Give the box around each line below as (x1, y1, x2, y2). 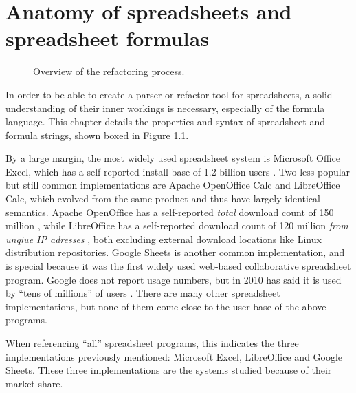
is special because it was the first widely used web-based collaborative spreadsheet (5, 259, 351, 273)
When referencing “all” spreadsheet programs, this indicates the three (5, 336, 299, 350)
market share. (5, 376, 63, 390)
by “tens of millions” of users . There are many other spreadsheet (5, 286, 280, 300)
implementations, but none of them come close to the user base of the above (5, 299, 326, 313)
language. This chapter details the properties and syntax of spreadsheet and (5, 114, 325, 129)
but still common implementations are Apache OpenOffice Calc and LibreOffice (5, 178, 340, 192)
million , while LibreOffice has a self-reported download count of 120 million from (5, 218, 348, 233)
